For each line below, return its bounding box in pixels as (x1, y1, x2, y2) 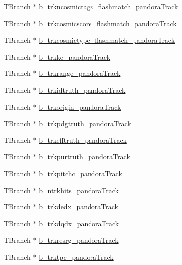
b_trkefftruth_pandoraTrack (39, 134, 127, 145)
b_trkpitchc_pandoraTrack (39, 168, 122, 178)
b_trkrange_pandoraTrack (39, 68, 121, 78)
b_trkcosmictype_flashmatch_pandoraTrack (39, 35, 175, 45)
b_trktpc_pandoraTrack (39, 251, 114, 262)
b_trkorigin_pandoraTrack (39, 101, 121, 112)
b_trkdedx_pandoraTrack (39, 201, 119, 212)
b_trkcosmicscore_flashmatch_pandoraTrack (39, 18, 177, 28)
